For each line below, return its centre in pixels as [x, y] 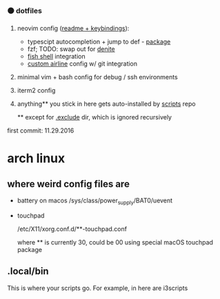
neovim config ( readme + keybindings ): [73, 28]
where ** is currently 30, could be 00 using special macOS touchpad [115, 242]
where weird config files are [68, 184]
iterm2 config [36, 90]
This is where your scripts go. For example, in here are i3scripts [98, 288]
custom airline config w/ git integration [82, 64]
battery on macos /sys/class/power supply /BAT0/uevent [95, 201]
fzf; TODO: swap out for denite [71, 49]
